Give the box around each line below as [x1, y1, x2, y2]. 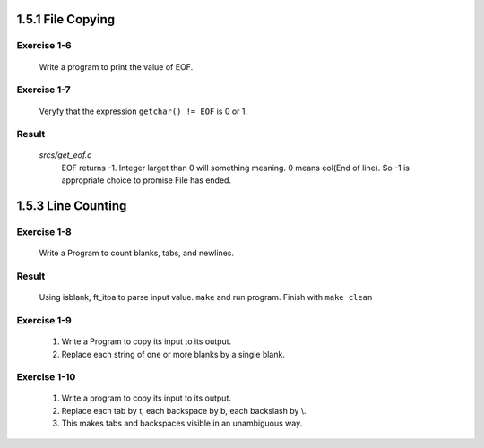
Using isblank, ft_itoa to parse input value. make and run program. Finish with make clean [39, 292, 373, 303]
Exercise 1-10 [16, 371, 76, 383]
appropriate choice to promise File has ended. [61, 175, 232, 185]
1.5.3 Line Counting [16, 198, 127, 214]
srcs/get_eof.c [39, 150, 92, 160]
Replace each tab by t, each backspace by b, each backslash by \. [61, 405, 307, 416]
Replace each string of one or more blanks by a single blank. [61, 349, 286, 359]
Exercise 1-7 [16, 83, 71, 96]
